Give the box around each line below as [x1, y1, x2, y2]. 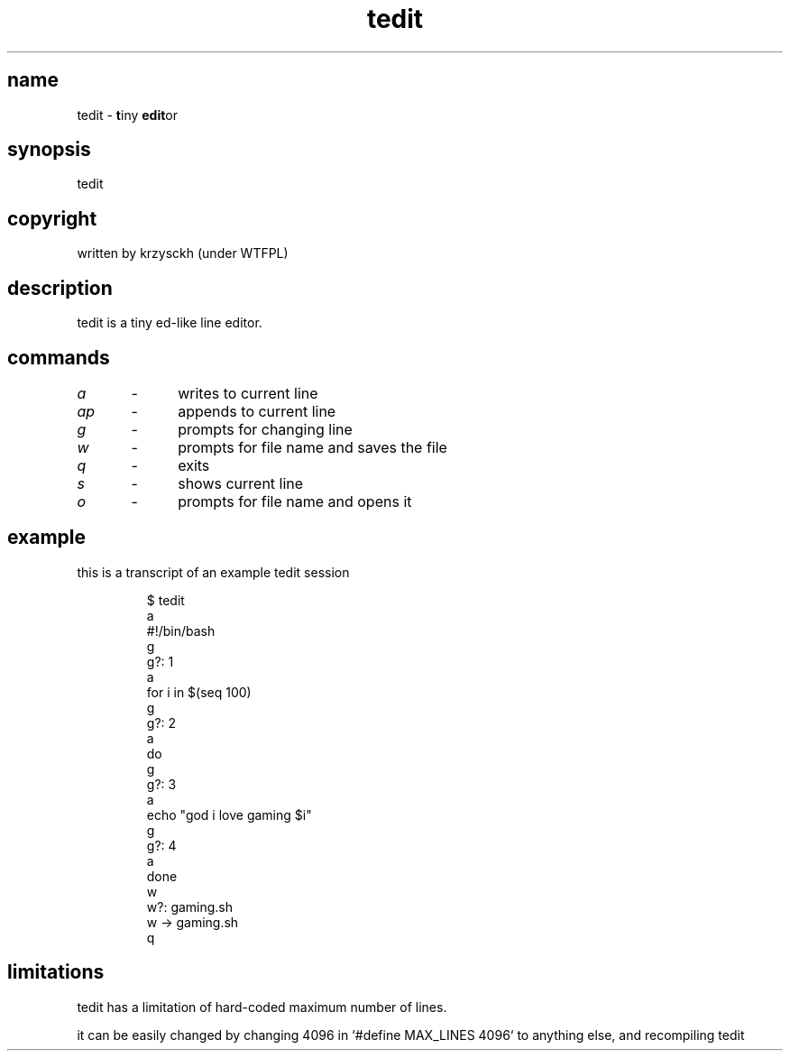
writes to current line [178, 383, 318, 402]
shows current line [178, 474, 304, 492]
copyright [7, 207, 97, 230]
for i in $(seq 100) [146, 684, 252, 700]
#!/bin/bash [146, 622, 216, 639]
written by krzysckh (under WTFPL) [77, 245, 289, 262]
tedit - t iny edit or [77, 106, 179, 123]
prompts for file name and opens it [178, 492, 412, 511]
